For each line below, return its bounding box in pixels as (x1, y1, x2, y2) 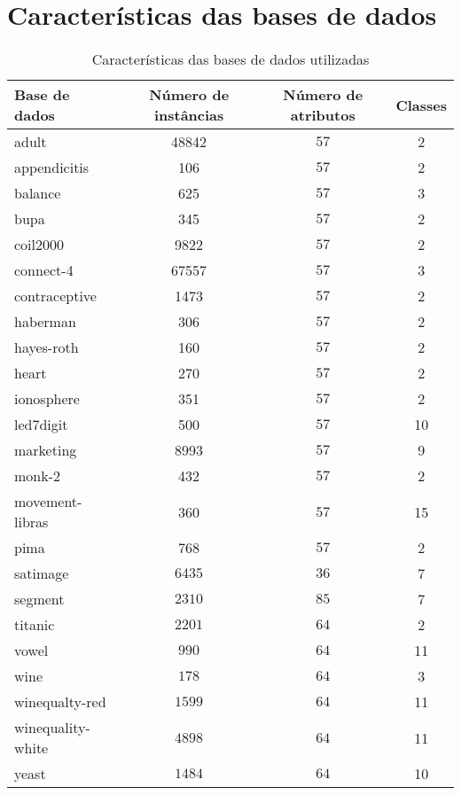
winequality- (14, 717, 90, 738)
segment (14, 588, 65, 610)
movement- (14, 491, 82, 512)
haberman (14, 311, 76, 332)
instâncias (153, 105, 224, 126)
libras (14, 511, 49, 533)
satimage (14, 563, 69, 584)
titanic (14, 614, 55, 635)
